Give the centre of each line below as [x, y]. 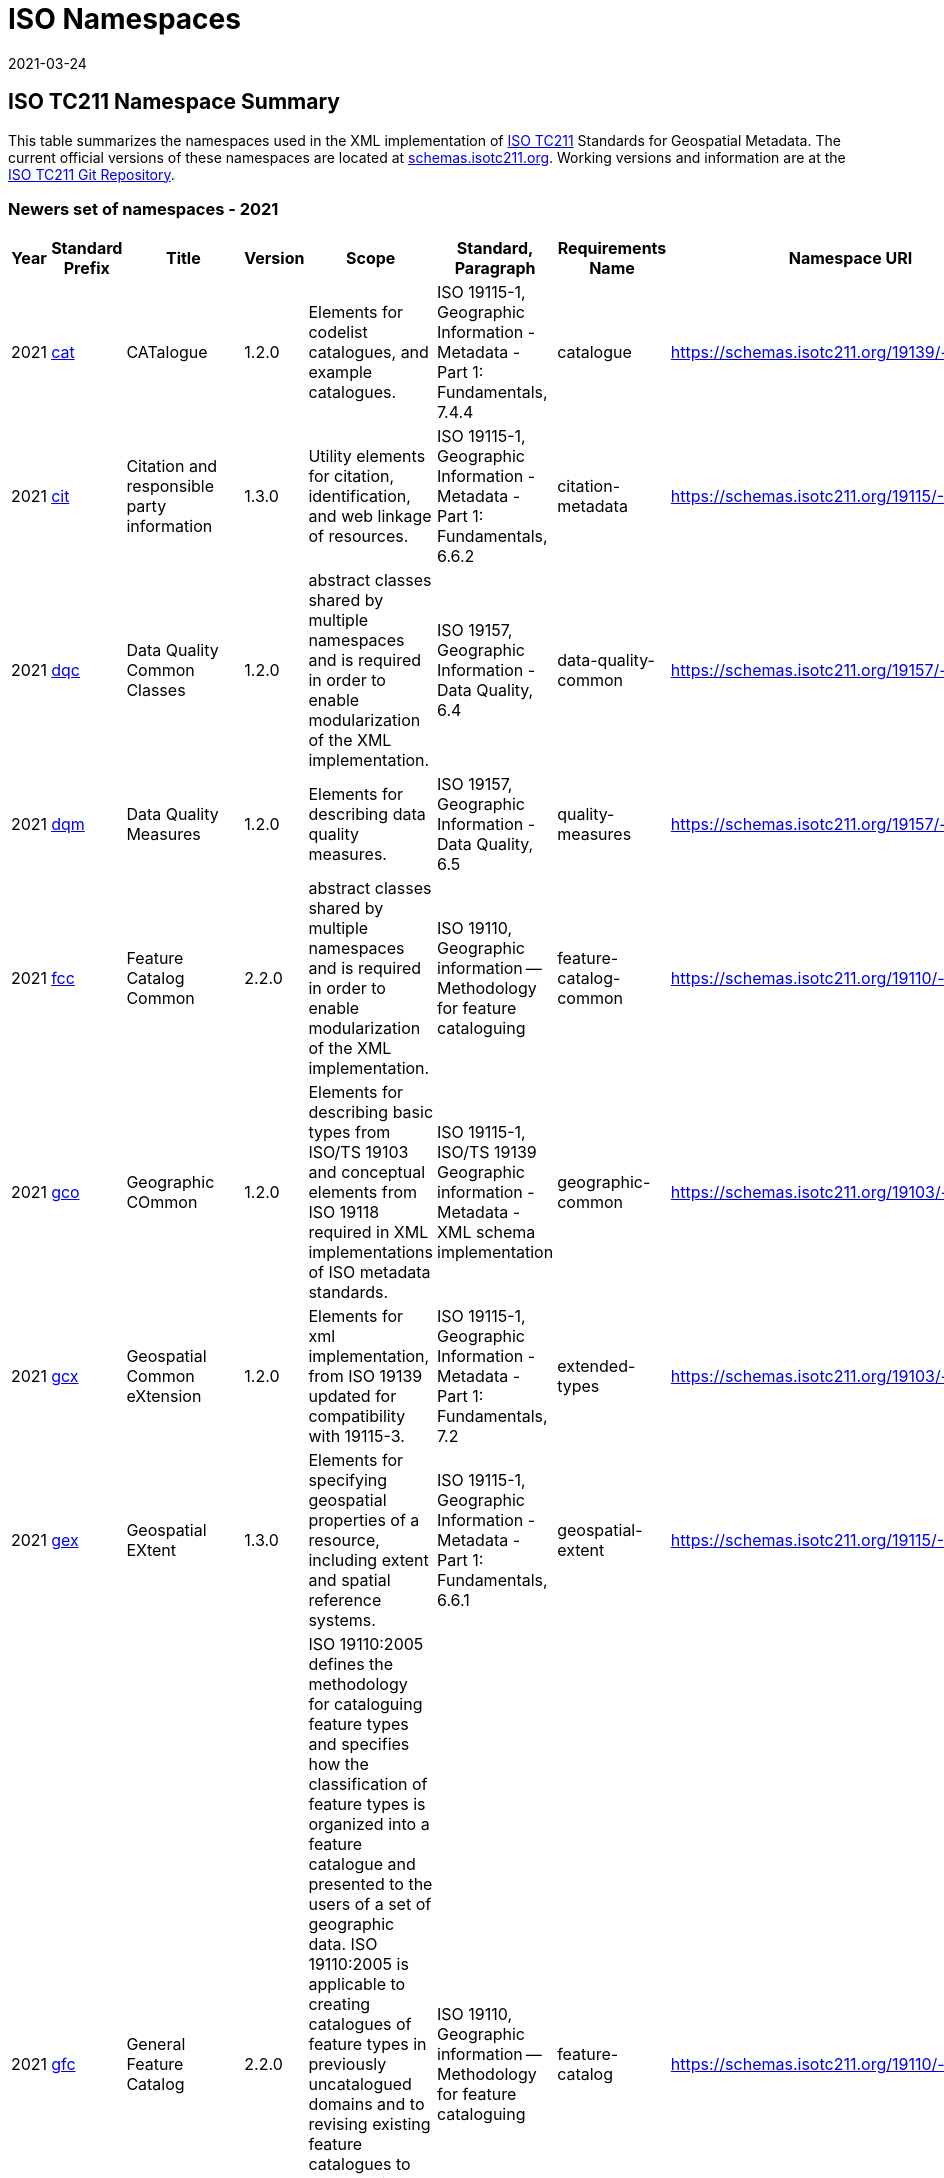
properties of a [364, 1520]
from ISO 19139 [365, 1376]
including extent [368, 1560]
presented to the [370, 1884]
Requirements [612, 248]
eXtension [164, 1396]
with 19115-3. [356, 1436]
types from [349, 1132]
